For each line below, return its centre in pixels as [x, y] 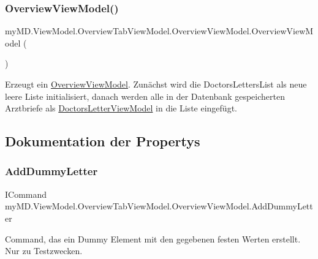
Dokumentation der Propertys [103, 141]
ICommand [26, 194]
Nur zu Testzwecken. [44, 251]
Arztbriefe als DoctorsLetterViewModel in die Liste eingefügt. [121, 108]
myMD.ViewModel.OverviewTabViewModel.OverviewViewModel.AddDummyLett [159, 206]
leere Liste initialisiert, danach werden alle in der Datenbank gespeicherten [145, 96]
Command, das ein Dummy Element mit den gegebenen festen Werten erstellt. [153, 238]
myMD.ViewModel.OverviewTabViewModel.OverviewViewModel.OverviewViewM [159, 31]
